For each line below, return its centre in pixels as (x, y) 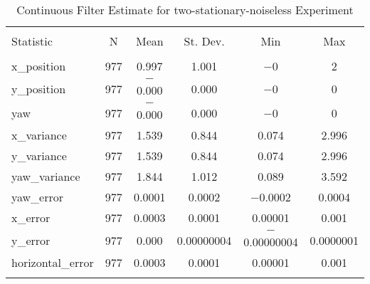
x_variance (39, 135)
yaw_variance (46, 176)
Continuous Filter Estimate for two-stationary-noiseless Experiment (185, 10)
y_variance (39, 156)
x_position (39, 66)
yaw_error (38, 197)
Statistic (32, 41)
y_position (39, 88)
